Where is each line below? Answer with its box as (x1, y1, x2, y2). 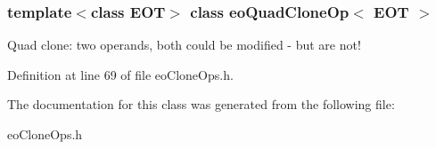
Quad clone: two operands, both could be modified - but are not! (7, 35, 361, 54)
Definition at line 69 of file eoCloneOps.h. (7, 65, 234, 83)
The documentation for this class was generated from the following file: (7, 95, 395, 114)
